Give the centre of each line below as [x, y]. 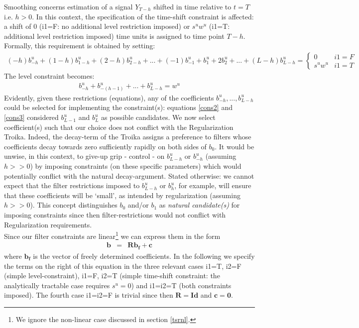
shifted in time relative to [192, 6]
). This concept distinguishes [74, 205]
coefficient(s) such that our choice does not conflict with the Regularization [119, 127]
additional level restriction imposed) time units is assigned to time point [114, 36]
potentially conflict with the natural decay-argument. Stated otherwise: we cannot [129, 175]
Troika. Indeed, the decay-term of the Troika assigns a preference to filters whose [128, 137]
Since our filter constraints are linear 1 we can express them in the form [112, 235]
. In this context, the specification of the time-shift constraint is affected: [143, 16]
